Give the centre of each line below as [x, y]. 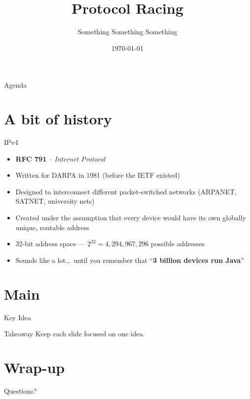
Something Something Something [127, 32]
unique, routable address [52, 227]
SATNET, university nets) [55, 201]
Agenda [15, 85]
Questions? [20, 390]
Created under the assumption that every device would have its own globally [131, 217]
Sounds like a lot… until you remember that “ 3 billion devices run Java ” [130, 260]
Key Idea [18, 317]
